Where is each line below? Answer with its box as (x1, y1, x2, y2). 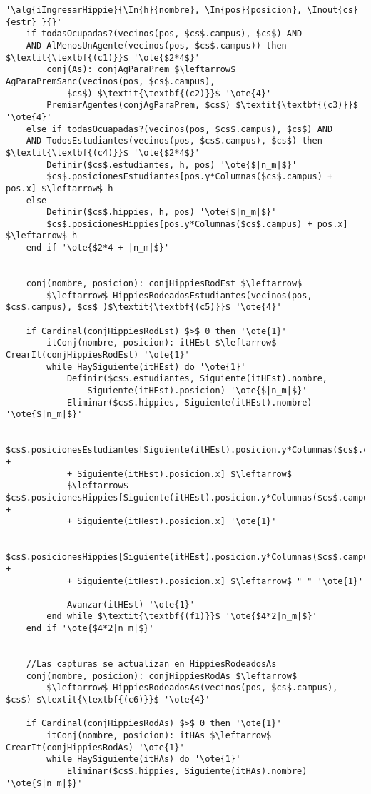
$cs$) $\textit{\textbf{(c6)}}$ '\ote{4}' (6, 695, 210, 705)
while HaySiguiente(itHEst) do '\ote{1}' (46, 361, 246, 372)
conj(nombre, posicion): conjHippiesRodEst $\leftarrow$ (26, 278, 303, 289)
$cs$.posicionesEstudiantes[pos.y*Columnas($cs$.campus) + (46, 171, 333, 182)
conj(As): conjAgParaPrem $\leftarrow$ (46, 64, 236, 75)
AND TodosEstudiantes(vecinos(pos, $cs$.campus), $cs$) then (26, 136, 322, 146)
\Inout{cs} (307, 5, 358, 15)
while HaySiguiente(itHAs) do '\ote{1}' (46, 754, 241, 765)
